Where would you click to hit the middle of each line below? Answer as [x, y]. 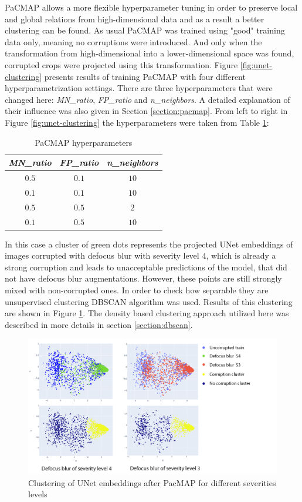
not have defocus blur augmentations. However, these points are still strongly [143, 278]
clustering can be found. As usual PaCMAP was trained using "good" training [145, 30]
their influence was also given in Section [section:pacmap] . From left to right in [146, 111]
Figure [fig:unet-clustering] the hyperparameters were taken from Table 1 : [137, 122]
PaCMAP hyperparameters [84, 142]
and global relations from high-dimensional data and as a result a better [135, 19]
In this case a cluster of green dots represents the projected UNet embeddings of [149, 244]
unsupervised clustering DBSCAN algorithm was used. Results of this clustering [149, 301]
